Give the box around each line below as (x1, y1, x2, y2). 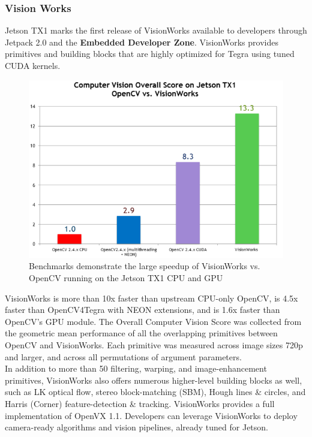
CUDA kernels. (5, 59, 61, 71)
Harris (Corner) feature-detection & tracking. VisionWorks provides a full (5, 397, 275, 409)
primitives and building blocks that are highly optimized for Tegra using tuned (5, 47, 295, 60)
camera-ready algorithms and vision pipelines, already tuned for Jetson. (5, 421, 269, 433)
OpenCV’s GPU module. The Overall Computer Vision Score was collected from (5, 315, 302, 327)
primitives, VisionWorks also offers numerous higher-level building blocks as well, (5, 373, 302, 386)
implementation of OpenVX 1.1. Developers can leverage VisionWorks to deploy (5, 409, 298, 421)
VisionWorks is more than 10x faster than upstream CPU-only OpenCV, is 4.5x (5, 291, 298, 304)
